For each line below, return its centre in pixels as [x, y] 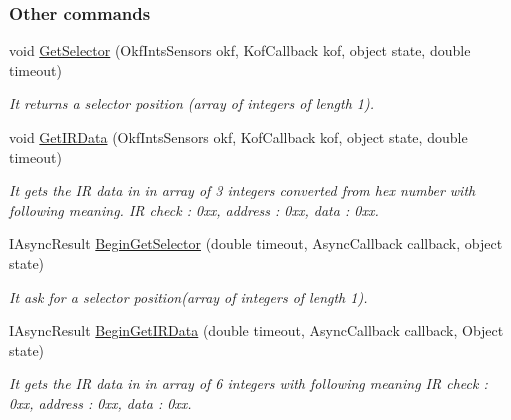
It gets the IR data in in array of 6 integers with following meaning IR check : [248, 383]
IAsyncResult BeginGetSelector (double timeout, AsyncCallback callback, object [256, 243]
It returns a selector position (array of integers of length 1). [192, 103]
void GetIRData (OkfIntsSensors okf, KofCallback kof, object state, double [238, 137]
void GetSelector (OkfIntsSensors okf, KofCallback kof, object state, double [240, 50]
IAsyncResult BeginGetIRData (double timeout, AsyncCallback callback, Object [256, 330]
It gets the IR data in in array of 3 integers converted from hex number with [242, 190]
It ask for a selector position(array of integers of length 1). [188, 296]
